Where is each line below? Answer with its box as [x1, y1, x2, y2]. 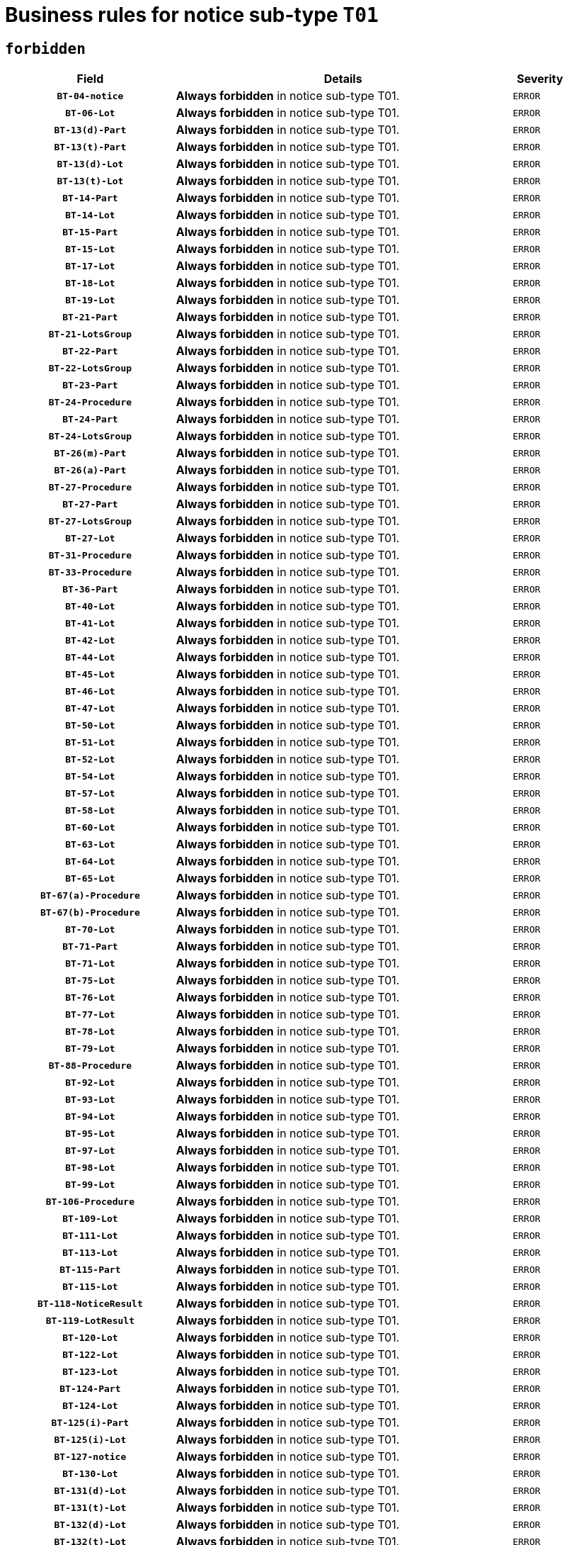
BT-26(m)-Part [54, 447, 127, 459]
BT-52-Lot [65, 753, 115, 765]
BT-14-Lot [65, 209, 115, 220]
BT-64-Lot [65, 855, 115, 867]
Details [323, 72, 362, 86]
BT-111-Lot [62, 1230, 118, 1241]
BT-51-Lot [65, 736, 115, 748]
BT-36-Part [62, 583, 118, 595]
